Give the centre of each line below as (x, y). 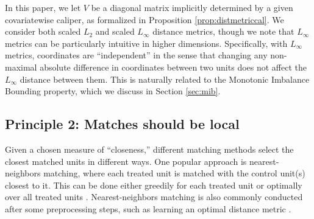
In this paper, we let (43, 7)
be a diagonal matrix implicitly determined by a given (192, 7)
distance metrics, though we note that (223, 31)
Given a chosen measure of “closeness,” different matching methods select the (149, 149)
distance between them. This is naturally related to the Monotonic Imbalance (165, 79)
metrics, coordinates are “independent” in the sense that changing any (136, 55)
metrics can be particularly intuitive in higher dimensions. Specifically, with (146, 43)
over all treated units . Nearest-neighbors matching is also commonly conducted (154, 197)
